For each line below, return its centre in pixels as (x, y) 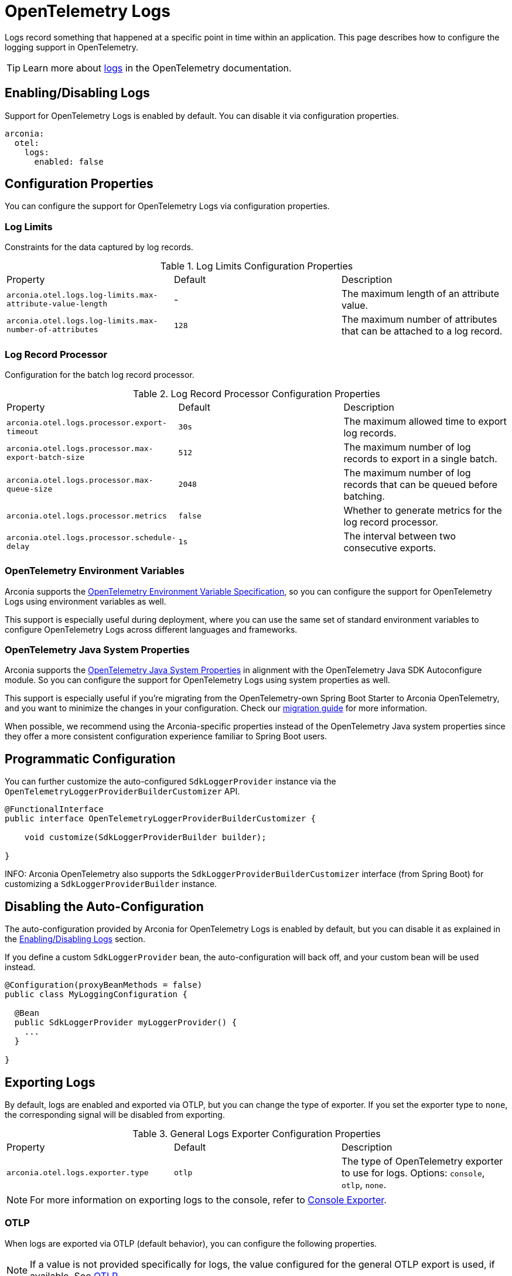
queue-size (30, 489)
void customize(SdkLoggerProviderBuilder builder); (145, 837)
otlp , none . (364, 1184)
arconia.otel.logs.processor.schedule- (91, 537)
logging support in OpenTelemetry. (72, 47)
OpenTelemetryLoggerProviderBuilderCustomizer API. (122, 791)
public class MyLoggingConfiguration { (96, 994)
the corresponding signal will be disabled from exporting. (115, 1114)
